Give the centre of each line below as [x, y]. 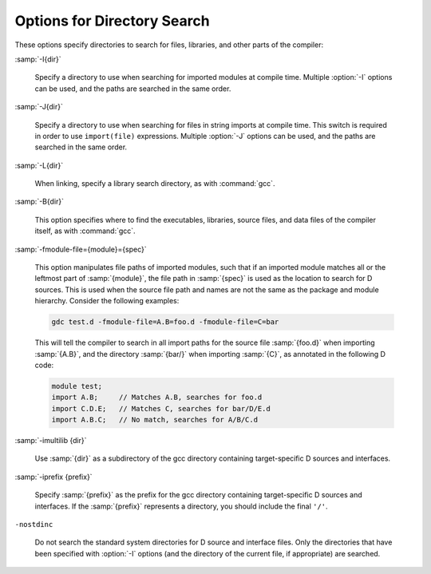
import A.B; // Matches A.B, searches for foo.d [157, 398]
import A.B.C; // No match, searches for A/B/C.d [155, 420]
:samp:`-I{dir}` [38, 59]
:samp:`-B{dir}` [39, 202]
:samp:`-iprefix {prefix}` [53, 477]
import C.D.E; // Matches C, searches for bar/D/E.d [161, 408]
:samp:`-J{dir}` [39, 107]
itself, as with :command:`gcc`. [85, 231]
